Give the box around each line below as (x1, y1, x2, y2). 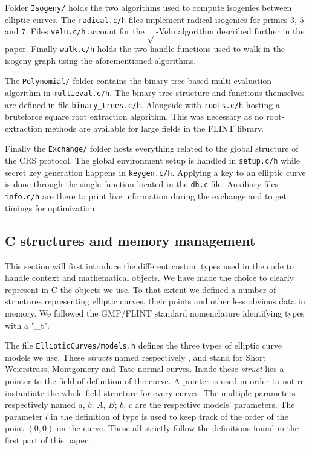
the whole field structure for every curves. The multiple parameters (47, 386, 296, 399)
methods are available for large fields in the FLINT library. (45, 121, 264, 134)
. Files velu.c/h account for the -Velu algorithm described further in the (25, 25, 305, 37)
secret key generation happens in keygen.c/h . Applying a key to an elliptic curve (5, 166, 306, 178)
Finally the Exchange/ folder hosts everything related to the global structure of (5, 142, 299, 155)
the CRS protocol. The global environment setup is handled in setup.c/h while (5, 154, 301, 167)
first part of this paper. (5, 433, 91, 446)
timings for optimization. (5, 201, 97, 214)
